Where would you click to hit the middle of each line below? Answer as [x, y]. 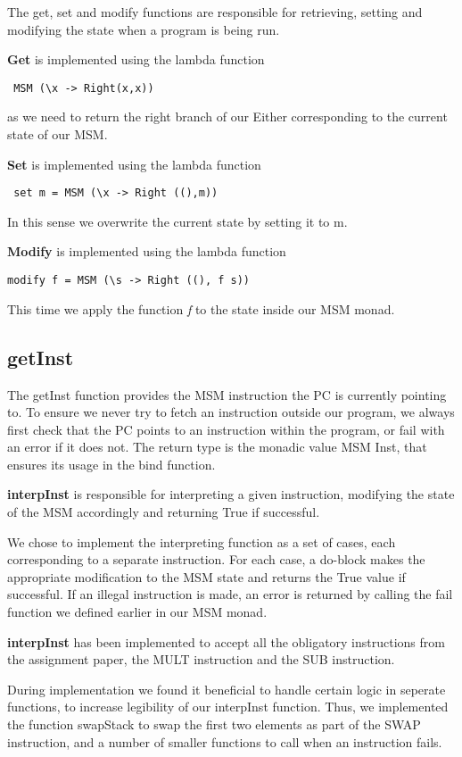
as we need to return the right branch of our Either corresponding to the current [227, 116]
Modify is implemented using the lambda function [147, 251]
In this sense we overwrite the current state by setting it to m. [177, 221]
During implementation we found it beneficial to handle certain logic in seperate [227, 689]
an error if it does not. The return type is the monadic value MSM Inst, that [217, 447]
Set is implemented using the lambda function [134, 164]
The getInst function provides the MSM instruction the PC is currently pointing [227, 394]
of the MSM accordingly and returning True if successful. [164, 512]
